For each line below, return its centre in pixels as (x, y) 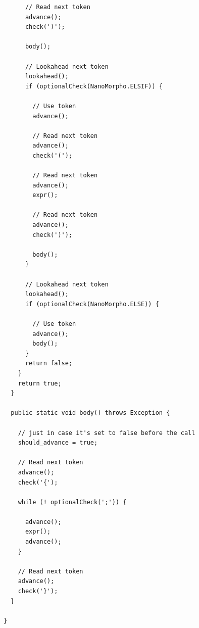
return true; (40, 383)
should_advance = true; (58, 443)
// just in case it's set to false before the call (107, 433)
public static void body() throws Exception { (90, 413)
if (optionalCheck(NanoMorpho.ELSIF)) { (94, 86)
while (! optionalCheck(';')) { (72, 502)
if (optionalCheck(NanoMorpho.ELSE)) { (92, 304)
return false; (49, 364)
